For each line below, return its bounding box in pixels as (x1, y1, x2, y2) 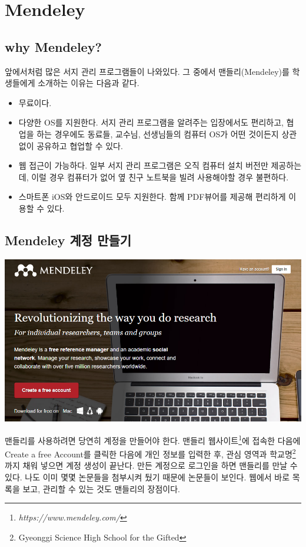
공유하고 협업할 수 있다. (36, 139, 123, 151)
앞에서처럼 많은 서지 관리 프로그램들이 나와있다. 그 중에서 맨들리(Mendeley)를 (5, 65, 290, 77)
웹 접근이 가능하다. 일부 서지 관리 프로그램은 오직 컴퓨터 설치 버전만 (18, 159, 268, 172)
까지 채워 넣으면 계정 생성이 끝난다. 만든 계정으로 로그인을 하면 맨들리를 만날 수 (5, 459, 298, 472)
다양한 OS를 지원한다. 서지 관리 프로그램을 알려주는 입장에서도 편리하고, (18, 116, 284, 128)
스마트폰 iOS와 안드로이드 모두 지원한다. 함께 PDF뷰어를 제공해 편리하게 (18, 190, 286, 203)
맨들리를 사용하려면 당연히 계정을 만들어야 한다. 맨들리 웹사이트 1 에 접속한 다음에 (5, 432, 301, 446)
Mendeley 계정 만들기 (5, 230, 132, 249)
